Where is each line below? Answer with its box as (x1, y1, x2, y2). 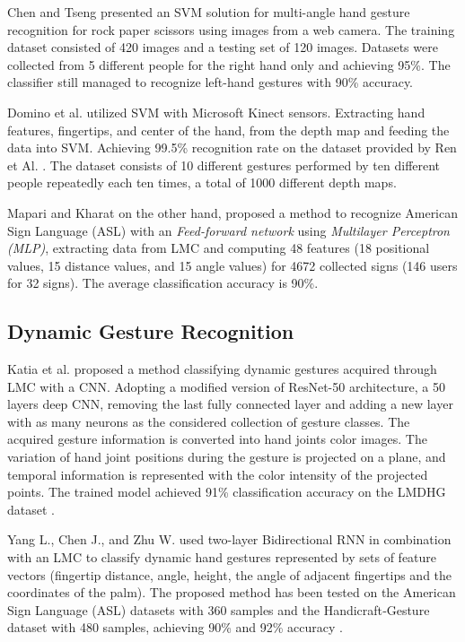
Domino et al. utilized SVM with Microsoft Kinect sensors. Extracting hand (7, 102, 426, 121)
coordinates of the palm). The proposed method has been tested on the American (7, 583, 456, 602)
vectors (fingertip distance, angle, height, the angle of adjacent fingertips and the (7, 565, 452, 584)
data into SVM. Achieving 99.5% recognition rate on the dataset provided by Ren (7, 138, 457, 157)
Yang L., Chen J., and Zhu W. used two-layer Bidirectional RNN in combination (7, 530, 452, 549)
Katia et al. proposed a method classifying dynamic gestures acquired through (7, 360, 437, 378)
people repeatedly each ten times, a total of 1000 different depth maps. (7, 173, 397, 192)
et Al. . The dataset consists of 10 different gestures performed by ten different (7, 155, 441, 174)
